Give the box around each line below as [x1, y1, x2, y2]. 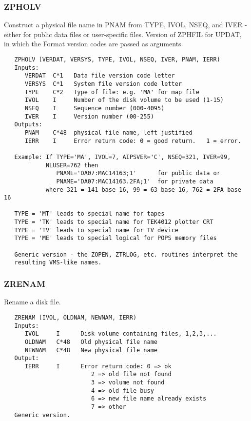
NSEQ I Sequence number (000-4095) [24, 104, 165, 112]
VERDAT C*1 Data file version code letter [24, 72, 175, 80]
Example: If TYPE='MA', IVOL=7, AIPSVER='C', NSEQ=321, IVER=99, [14, 153, 231, 160]
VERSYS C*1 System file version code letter [24, 80, 182, 87]
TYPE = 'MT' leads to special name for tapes [14, 210, 165, 218]
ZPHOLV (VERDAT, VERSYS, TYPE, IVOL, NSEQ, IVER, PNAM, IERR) [14, 56, 220, 63]
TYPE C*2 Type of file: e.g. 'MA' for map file [24, 88, 199, 96]
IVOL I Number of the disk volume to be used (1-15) [24, 97, 224, 104]
